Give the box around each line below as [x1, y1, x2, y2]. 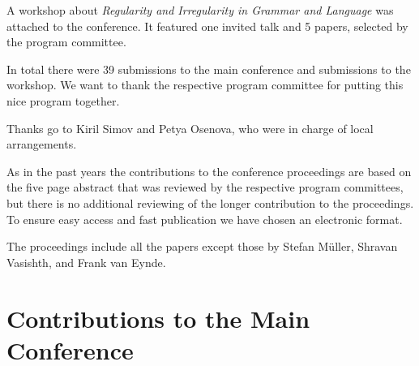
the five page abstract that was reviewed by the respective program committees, [6, 179, 404, 196]
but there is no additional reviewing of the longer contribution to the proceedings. [6, 194, 414, 211]
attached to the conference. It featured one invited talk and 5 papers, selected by [6, 17, 408, 34]
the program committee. [6, 33, 126, 50]
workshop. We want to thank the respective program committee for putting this [6, 76, 404, 93]
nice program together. [6, 92, 120, 109]
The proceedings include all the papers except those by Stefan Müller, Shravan [6, 238, 398, 255]
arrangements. [6, 136, 77, 153]
